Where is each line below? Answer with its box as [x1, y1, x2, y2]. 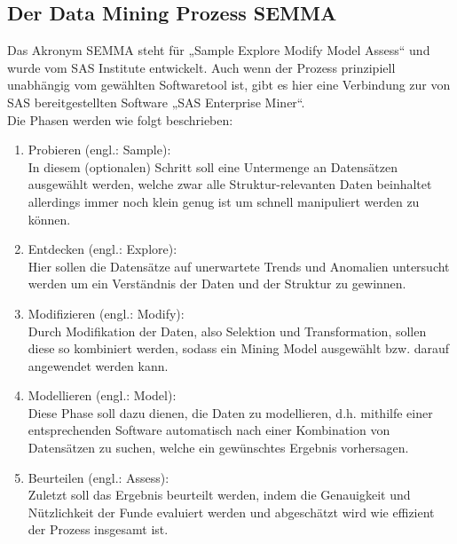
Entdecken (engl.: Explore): [28, 240, 177, 258]
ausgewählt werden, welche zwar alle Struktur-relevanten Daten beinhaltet [28, 175, 432, 193]
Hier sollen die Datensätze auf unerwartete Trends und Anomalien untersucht [28, 256, 450, 275]
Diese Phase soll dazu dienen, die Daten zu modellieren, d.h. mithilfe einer [28, 403, 433, 422]
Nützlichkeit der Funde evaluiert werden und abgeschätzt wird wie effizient [28, 502, 435, 521]
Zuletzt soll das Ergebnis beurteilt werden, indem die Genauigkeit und [28, 485, 411, 504]
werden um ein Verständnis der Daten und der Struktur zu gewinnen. [28, 274, 406, 293]
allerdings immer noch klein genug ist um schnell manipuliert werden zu [28, 192, 420, 210]
